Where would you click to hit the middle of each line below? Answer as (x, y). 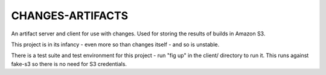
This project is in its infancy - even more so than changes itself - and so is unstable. (115, 44)
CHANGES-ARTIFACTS (70, 16)
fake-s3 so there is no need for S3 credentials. (69, 64)
